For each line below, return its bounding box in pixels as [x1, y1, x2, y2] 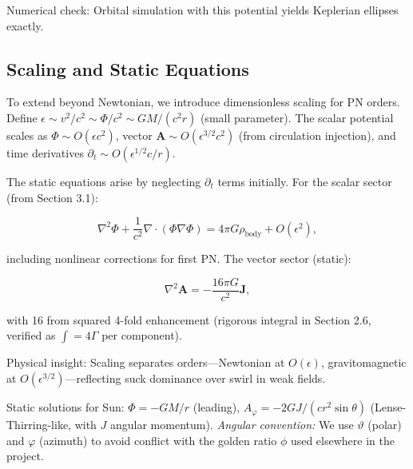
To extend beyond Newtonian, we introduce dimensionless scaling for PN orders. [6, 93, 400, 110]
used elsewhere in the [290, 431, 395, 448]
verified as [6, 327, 56, 344]
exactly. [6, 17, 44, 34]
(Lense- [370, 399, 407, 415]
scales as [6, 126, 48, 143]
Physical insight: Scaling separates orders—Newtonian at [6, 354, 285, 371]
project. [6, 447, 44, 464]
